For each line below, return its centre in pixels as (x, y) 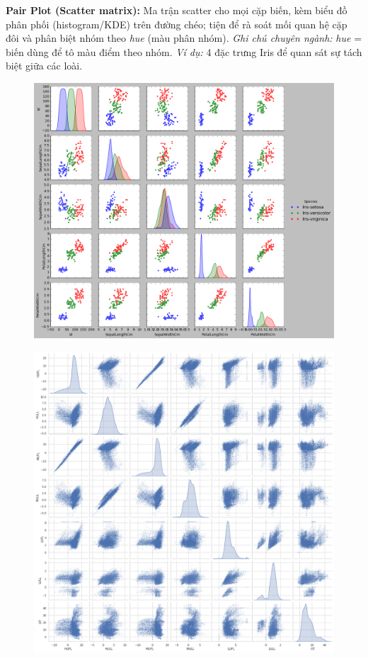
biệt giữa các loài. (44, 66)
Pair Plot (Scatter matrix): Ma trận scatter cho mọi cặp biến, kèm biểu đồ (177, 10)
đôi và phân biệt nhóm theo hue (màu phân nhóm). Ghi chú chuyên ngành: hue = (184, 38)
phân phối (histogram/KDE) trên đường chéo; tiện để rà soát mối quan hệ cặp (177, 24)
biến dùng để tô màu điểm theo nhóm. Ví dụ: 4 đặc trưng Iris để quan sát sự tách (184, 51)
